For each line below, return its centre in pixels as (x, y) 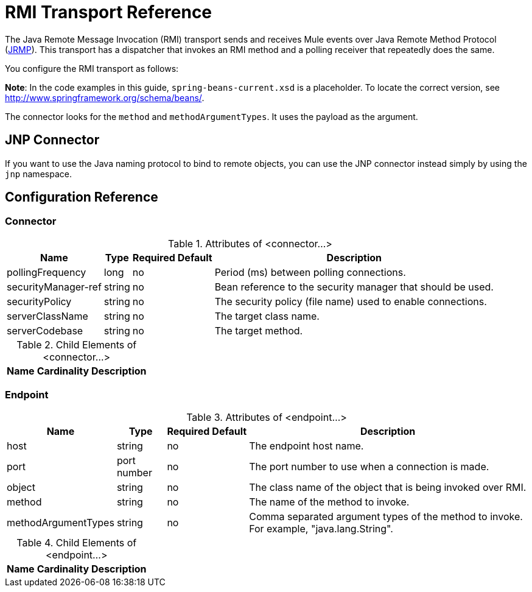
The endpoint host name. (306, 446)
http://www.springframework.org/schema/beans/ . (105, 97)
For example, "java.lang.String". (321, 528)
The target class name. (267, 316)
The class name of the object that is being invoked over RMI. (388, 487)
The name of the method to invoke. (329, 502)
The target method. (259, 330)
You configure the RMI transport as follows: (92, 68)
